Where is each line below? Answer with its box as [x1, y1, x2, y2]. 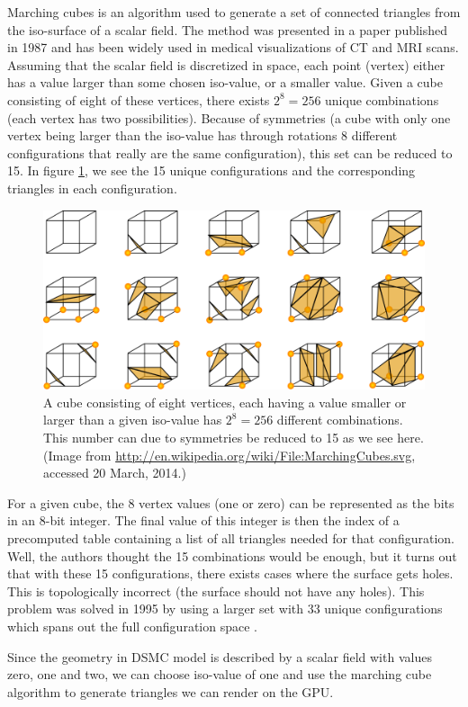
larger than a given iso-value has [43, 410, 222, 429]
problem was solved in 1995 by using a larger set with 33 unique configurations [7, 599, 443, 618]
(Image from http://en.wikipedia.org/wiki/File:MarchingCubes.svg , [43, 445, 416, 464]
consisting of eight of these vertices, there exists [7, 90, 270, 109]
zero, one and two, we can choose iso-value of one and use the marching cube [7, 665, 432, 684]
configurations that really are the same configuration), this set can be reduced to [7, 143, 453, 162]
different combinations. [276, 410, 403, 429]
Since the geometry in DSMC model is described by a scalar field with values [7, 647, 432, 666]
